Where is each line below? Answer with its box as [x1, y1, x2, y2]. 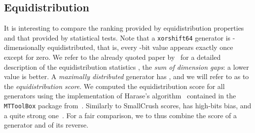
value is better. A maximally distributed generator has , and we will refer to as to [4, 71, 249, 82]
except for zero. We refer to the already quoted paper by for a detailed [4, 52, 221, 62]
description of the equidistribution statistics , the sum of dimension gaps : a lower [4, 61, 249, 72]
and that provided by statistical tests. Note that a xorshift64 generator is [4, 32, 231, 43]
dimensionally [4, 42, 45, 52]
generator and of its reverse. [4, 120, 89, 130]
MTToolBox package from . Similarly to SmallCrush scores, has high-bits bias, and [4, 100, 252, 111]
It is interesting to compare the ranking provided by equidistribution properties [4, 23, 244, 33]
